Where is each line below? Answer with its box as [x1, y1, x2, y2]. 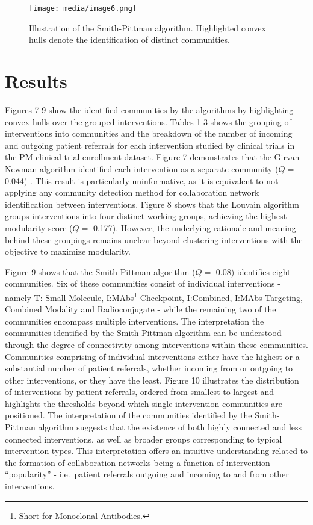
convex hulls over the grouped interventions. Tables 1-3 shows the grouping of [5, 115, 291, 128]
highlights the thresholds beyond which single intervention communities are [5, 397, 282, 409]
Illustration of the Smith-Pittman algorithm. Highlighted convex [29, 21, 266, 34]
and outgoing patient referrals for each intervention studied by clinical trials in [5, 138, 295, 151]
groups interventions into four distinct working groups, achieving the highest [5, 210, 287, 222]
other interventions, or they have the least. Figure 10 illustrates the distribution [5, 373, 299, 386]
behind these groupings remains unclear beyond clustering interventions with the [5, 233, 303, 246]
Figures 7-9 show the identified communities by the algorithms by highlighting [5, 103, 294, 116]
